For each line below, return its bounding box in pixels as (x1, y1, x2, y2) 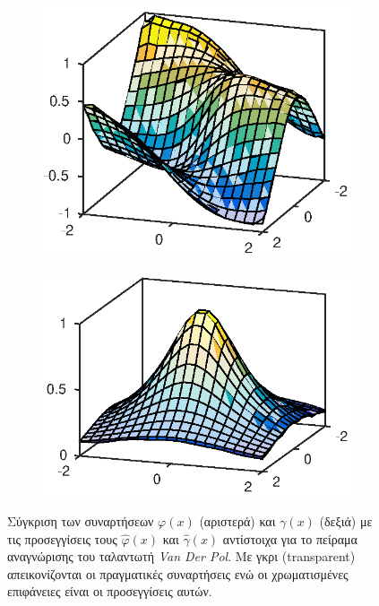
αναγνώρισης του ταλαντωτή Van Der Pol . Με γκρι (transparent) (7, 547, 356, 566)
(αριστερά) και (199, 512, 276, 531)
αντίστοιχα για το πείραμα (222, 529, 357, 548)
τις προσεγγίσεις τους (7, 529, 117, 548)
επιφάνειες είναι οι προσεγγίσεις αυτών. (7, 582, 212, 601)
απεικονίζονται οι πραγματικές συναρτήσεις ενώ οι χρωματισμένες (7, 564, 349, 583)
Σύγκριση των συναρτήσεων (7, 512, 154, 531)
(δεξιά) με (319, 512, 373, 531)
